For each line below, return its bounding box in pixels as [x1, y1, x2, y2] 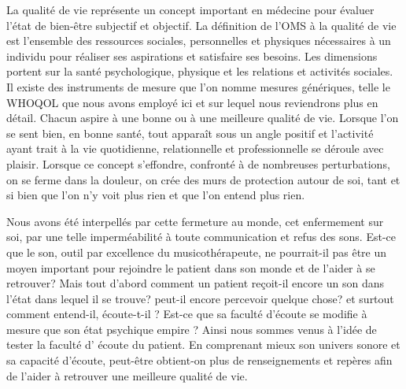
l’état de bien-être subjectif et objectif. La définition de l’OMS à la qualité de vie [6, 17, 397, 33]
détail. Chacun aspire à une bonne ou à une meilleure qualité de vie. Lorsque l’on [6, 109, 399, 126]
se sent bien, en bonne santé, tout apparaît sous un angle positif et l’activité [6, 124, 374, 141]
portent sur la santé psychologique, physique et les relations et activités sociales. [6, 63, 393, 80]
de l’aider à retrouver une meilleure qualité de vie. [6, 367, 248, 383]
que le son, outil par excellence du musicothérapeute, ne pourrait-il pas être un [6, 243, 387, 260]
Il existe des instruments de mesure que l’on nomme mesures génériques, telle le [6, 78, 390, 94]
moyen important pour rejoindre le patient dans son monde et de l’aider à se [6, 259, 375, 276]
